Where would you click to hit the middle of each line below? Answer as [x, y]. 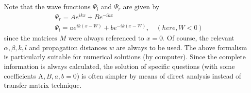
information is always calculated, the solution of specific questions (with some [119, 66]
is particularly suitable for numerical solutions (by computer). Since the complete [125, 57]
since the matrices [31, 38]
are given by [141, 6]
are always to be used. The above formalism [182, 47]
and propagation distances [68, 47]
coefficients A [24, 75]
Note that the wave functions [47, 6]
